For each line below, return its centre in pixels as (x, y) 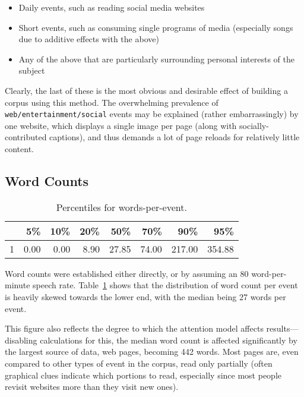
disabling (21, 340)
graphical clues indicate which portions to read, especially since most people (143, 375)
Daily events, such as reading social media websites (112, 7)
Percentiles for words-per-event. (121, 207)
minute (18, 285)
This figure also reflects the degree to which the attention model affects (134, 328)
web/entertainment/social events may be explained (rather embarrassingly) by (152, 114)
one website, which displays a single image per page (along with (121, 125)
